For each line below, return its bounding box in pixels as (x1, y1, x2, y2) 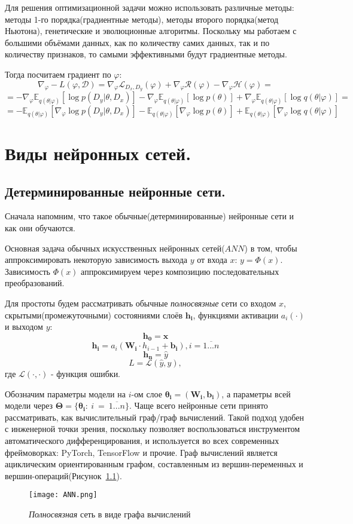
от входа (197, 253, 227, 266)
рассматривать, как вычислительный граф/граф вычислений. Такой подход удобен (5, 410, 304, 423)
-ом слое (131, 387, 162, 400)
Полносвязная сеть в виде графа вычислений (29, 508, 191, 520)
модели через (5, 399, 53, 412)
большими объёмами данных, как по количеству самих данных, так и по (5, 36, 270, 48)
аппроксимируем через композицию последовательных (81, 265, 279, 277)
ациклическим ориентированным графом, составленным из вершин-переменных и (5, 458, 303, 470)
